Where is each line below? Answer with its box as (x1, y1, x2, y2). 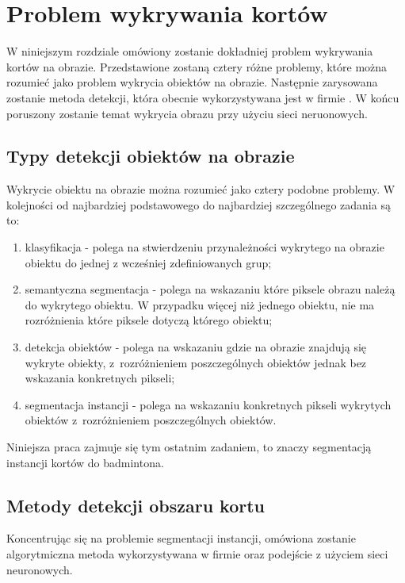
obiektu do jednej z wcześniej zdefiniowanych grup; (25, 254, 272, 270)
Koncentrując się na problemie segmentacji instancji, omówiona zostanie (6, 530, 356, 547)
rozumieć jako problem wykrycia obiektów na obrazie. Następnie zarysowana (6, 74, 378, 90)
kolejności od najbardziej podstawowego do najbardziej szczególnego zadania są (6, 196, 391, 213)
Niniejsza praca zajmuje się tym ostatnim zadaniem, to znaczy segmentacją (6, 439, 372, 455)
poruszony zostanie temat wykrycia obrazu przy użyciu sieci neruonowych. (6, 105, 368, 121)
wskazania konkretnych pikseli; (25, 370, 175, 386)
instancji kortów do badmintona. (6, 454, 164, 470)
